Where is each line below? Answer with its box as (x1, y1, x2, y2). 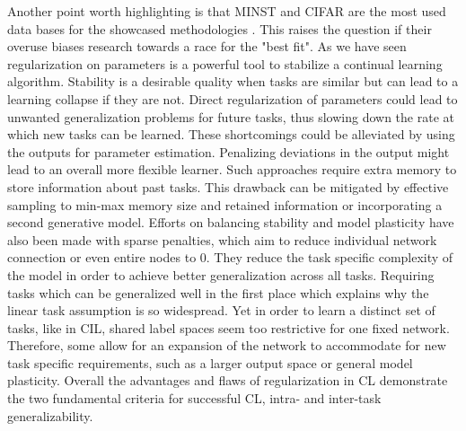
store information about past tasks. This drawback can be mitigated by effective (7, 177, 449, 196)
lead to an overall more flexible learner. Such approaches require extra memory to (7, 160, 457, 179)
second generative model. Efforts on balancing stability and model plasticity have (7, 213, 454, 232)
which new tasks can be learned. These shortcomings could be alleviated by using (7, 125, 455, 144)
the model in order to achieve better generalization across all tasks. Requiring (7, 265, 435, 284)
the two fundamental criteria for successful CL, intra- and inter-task (7, 389, 382, 408)
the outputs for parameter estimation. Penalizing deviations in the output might (7, 142, 450, 161)
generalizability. (7, 406, 93, 425)
